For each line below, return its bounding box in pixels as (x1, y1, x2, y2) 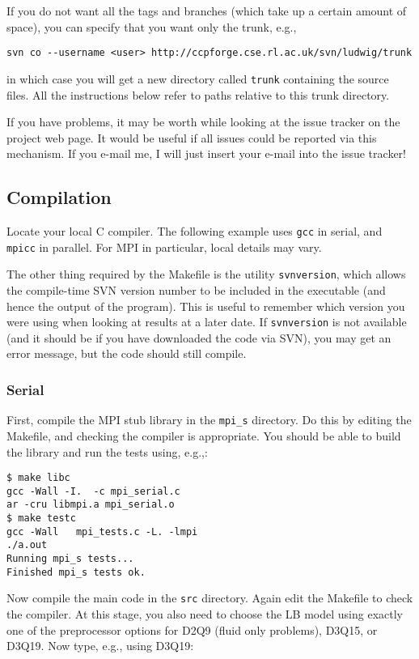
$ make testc (6, 512, 76, 525)
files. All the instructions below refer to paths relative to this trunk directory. (6, 86, 390, 103)
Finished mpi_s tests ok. (6, 566, 146, 578)
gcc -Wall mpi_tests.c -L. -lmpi (6, 525, 198, 538)
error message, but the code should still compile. (6, 345, 247, 362)
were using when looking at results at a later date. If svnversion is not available (6, 313, 407, 330)
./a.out (6, 539, 48, 551)
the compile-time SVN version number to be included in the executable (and (6, 282, 386, 299)
